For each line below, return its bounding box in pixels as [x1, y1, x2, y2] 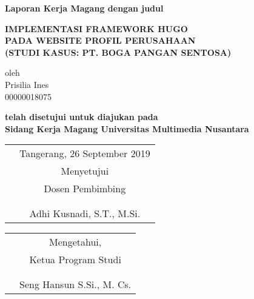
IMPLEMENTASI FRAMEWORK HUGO [5, 22, 188, 35]
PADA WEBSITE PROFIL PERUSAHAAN [5, 34, 196, 47]
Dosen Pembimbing [44, 181, 126, 196]
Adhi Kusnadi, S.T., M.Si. [29, 206, 141, 221]
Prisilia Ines [5, 78, 49, 90]
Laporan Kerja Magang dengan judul [5, 2, 164, 14]
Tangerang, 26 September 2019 [19, 146, 150, 161]
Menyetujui [61, 164, 109, 178]
